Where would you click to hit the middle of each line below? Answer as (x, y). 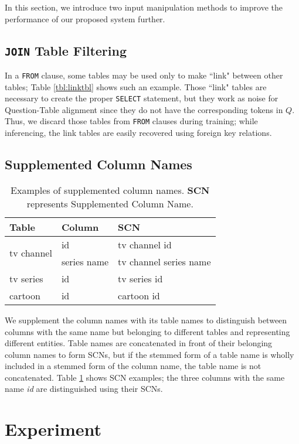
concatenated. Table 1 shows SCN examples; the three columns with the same (145, 377)
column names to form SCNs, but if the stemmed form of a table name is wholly (149, 354)
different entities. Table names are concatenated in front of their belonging (139, 343)
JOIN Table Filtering (66, 50)
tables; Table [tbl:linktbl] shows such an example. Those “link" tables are (136, 86)
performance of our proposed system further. (85, 18)
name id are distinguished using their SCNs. (84, 389)
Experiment (53, 429)
